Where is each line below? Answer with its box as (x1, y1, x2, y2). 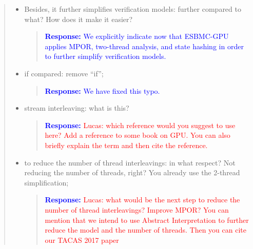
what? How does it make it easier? (24, 13, 133, 24)
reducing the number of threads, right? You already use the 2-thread (24, 167, 240, 178)
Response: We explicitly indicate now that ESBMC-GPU (45, 31, 229, 42)
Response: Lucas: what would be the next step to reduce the (45, 194, 240, 205)
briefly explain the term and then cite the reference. (45, 139, 208, 150)
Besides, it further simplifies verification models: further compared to (24, 4, 241, 14)
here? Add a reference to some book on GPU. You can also (45, 130, 230, 140)
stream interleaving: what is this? (24, 102, 129, 113)
